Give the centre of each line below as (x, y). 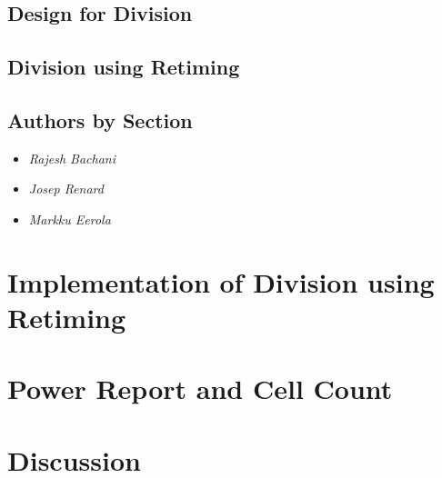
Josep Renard (66, 189)
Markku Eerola (70, 219)
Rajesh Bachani (72, 158)
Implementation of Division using (221, 281)
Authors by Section (100, 119)
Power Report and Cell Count (200, 388)
